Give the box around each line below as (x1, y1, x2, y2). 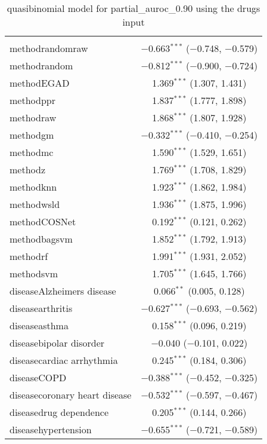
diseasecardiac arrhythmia (10, 353, 118, 367)
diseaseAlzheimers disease (10, 284, 116, 298)
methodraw (10, 111, 57, 124)
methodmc (10, 145, 54, 159)
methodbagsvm (10, 232, 73, 246)
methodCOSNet (10, 215, 76, 228)
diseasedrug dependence (10, 405, 109, 419)
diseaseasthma (10, 319, 69, 332)
